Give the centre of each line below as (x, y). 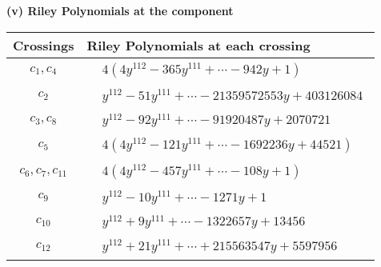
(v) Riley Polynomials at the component (120, 10)
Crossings (44, 45)
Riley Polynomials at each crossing (199, 45)
